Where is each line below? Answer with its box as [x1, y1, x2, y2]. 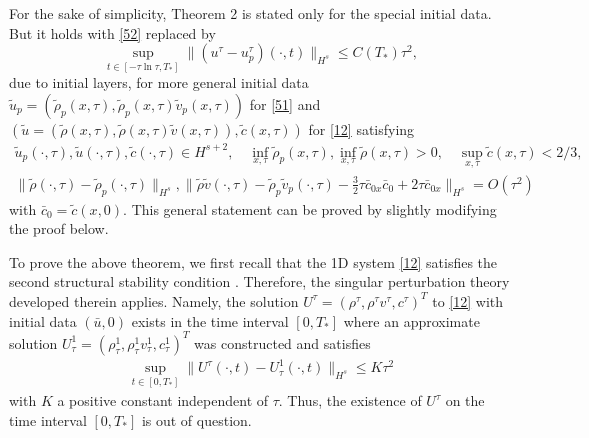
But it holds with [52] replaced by [9, 22, 216, 43]
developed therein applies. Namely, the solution [9, 290, 299, 311]
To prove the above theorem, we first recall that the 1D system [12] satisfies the [9, 251, 498, 272]
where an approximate [343, 310, 480, 331]
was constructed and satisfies [194, 332, 371, 353]
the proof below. [9, 218, 109, 239]
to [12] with [432, 290, 504, 311]
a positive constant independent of [57, 390, 269, 411]
